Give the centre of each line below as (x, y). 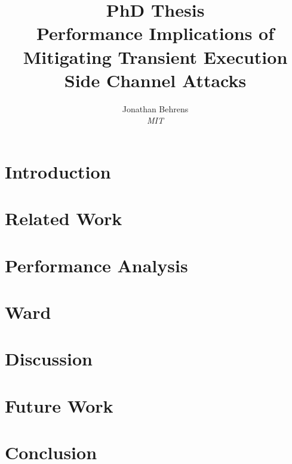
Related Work (64, 218)
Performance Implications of (155, 33)
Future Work (59, 405)
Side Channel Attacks (155, 80)
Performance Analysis (96, 265)
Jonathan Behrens (155, 108)
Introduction (58, 171)
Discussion (49, 359)
